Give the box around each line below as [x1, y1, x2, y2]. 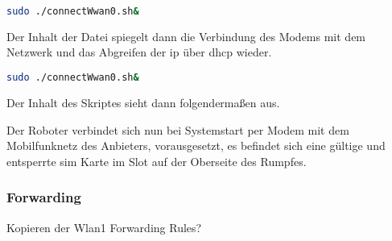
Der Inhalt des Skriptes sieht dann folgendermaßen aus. [6, 93, 280, 110]
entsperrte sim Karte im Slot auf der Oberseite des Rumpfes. [6, 152, 307, 169]
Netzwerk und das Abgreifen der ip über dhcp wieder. [6, 44, 272, 60]
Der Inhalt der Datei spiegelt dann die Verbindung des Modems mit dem [6, 27, 366, 44]
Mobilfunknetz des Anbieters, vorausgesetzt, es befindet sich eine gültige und [6, 137, 386, 154]
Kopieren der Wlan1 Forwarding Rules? [6, 218, 202, 235]
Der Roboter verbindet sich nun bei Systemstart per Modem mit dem [6, 121, 349, 138]
